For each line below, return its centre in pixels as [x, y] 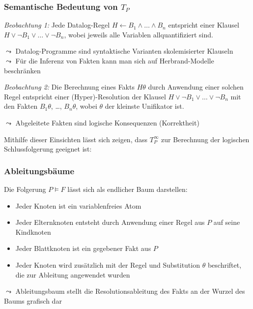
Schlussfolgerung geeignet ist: [48, 149]
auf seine [227, 222]
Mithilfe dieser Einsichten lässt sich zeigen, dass [76, 139]
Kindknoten [33, 232]
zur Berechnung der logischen [205, 139]
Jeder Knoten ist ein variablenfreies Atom [78, 205]
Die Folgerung [25, 189]
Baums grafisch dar [33, 300]
